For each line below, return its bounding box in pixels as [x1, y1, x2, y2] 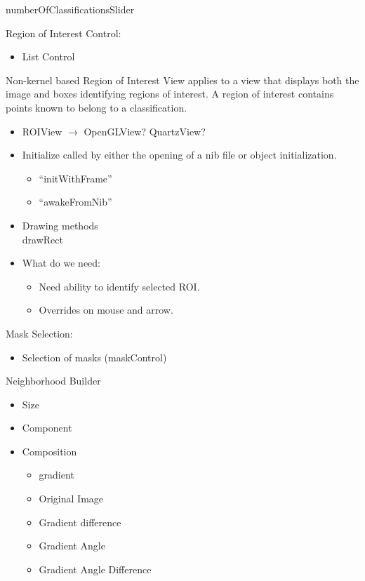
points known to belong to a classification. [6, 100, 187, 114]
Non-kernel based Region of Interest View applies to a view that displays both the [6, 72, 359, 87]
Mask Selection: [6, 326, 73, 340]
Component [22, 420, 72, 435]
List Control [22, 49, 75, 64]
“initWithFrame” [39, 171, 112, 185]
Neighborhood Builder [6, 373, 101, 388]
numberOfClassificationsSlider [6, 2, 135, 16]
